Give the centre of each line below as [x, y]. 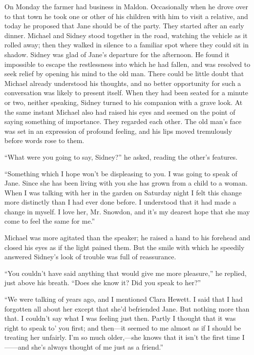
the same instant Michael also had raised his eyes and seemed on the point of [120, 112]
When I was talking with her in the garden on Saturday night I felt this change [123, 192]
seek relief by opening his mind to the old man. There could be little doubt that [124, 73]
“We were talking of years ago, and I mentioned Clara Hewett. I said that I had [124, 299]
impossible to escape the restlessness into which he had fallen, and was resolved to [127, 64]
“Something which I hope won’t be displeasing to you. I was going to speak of [121, 173]
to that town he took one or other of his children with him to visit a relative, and [126, 16]
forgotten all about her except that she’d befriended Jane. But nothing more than [127, 308]
